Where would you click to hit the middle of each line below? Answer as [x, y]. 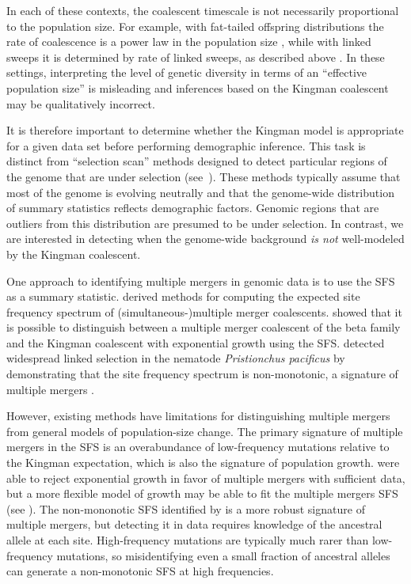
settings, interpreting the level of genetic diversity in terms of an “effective [187, 72]
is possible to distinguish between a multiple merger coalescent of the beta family [204, 327]
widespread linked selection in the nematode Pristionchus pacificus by [176, 358]
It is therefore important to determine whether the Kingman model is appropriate [205, 130]
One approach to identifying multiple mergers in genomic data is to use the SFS [201, 281]
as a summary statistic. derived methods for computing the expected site [183, 296]
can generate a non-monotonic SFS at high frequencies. [140, 571]
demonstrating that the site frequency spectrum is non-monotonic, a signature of [202, 374]
